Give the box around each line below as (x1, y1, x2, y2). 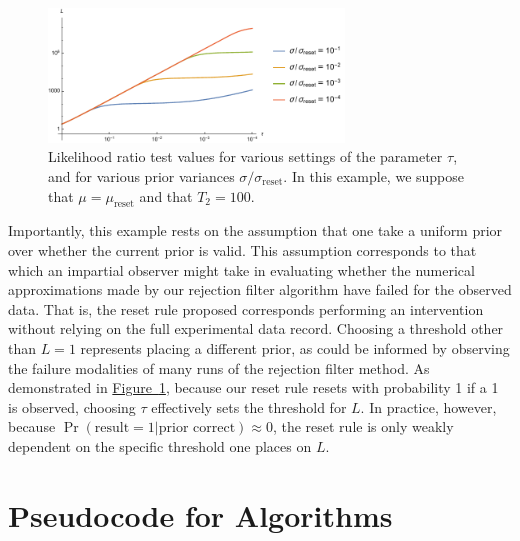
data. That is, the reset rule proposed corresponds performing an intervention (8, 298, 484, 319)
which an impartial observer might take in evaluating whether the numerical (8, 259, 475, 280)
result (94, 421, 130, 436)
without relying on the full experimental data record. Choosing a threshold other (8, 318, 504, 339)
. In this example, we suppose (283, 166, 464, 187)
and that (139, 185, 193, 206)
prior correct (158, 421, 236, 436)
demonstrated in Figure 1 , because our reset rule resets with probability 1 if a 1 (8, 377, 499, 398)
